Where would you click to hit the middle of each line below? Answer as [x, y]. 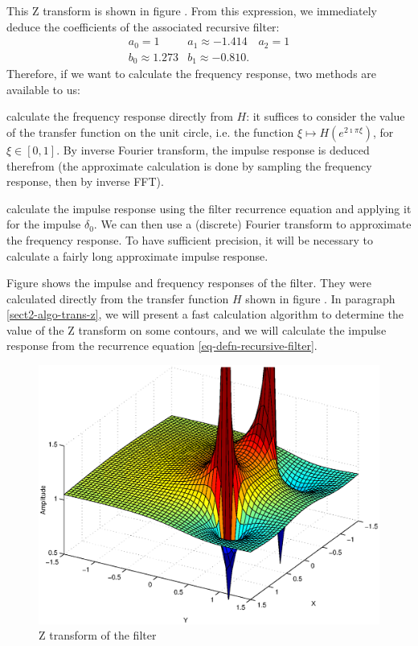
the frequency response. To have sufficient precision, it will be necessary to [190, 239]
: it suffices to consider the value [326, 116]
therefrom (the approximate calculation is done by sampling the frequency [189, 165]
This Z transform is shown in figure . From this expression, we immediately [192, 10]
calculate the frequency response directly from [120, 116]
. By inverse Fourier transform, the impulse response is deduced [213, 149]
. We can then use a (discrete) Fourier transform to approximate [252, 224]
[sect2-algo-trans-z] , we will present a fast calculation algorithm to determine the [205, 314]
